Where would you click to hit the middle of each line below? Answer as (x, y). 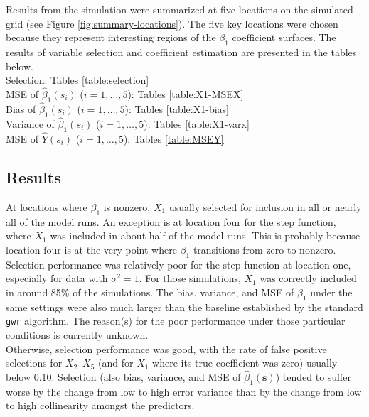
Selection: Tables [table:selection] (77, 80)
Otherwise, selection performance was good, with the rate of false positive (166, 348)
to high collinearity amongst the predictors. (100, 405)
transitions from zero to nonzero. (264, 249)
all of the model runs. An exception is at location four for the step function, (171, 221)
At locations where (47, 206)
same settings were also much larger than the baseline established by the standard (184, 307)
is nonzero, (127, 206)
